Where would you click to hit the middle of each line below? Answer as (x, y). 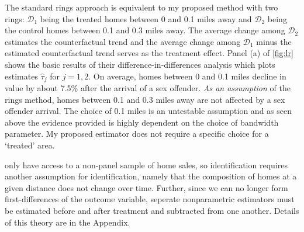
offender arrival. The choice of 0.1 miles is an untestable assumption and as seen (148, 111)
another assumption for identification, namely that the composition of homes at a (151, 176)
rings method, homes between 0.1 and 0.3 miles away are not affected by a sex (145, 99)
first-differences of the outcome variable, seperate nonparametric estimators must (150, 199)
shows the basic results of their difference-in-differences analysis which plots (140, 64)
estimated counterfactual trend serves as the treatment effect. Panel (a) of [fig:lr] (149, 53)
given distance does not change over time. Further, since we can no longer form (146, 187)
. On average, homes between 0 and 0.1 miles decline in (187, 76)
